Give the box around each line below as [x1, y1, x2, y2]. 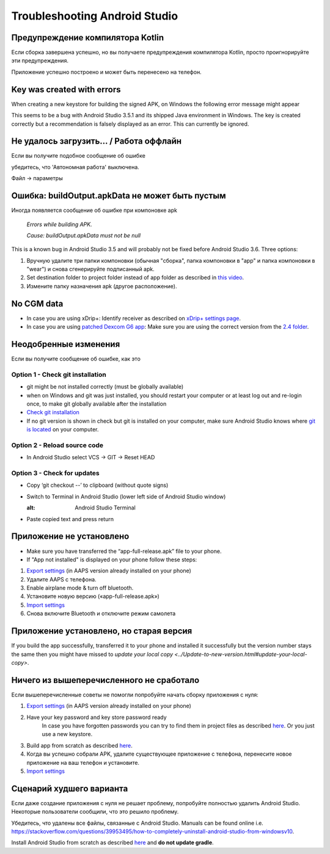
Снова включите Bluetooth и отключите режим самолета [26, 610, 176, 617]
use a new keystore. [42, 731, 93, 738]
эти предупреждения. [11, 57, 68, 64]
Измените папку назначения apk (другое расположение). [26, 282, 177, 290]
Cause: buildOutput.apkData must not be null [26, 232, 141, 239]
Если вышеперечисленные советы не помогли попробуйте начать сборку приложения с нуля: [11, 691, 259, 698]
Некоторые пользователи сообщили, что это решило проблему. [11, 808, 179, 816]
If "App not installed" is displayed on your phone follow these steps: [26, 556, 197, 563]
